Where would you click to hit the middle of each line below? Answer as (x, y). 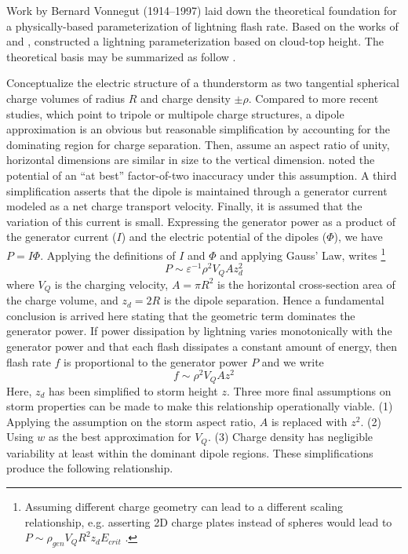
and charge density (186, 98)
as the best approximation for (120, 437)
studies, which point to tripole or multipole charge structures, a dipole (175, 113)
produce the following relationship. (90, 468)
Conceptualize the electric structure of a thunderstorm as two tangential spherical (203, 83)
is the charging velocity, (111, 284)
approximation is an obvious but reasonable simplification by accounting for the (198, 129)
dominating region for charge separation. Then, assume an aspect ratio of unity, (198, 144)
